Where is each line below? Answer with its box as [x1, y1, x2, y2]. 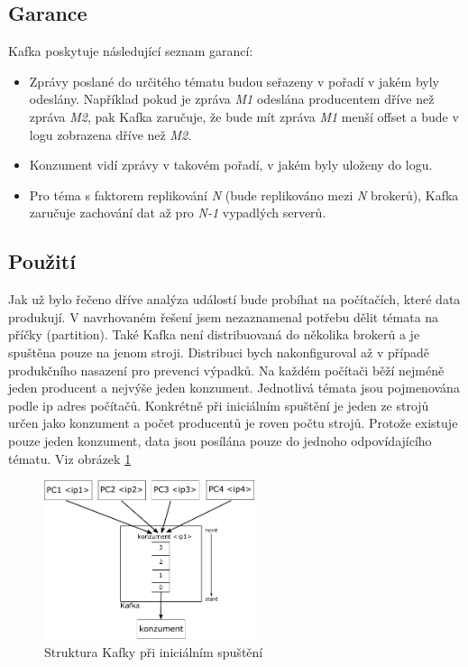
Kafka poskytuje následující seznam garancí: [8, 42, 253, 60]
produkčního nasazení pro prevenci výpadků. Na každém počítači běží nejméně [8, 360, 445, 379]
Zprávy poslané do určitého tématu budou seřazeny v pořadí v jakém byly [29, 71, 439, 90]
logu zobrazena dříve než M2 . [29, 125, 192, 144]
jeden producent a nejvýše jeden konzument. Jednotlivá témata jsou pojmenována [8, 378, 460, 397]
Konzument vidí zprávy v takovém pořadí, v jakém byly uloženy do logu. [29, 155, 433, 174]
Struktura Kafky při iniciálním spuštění [44, 642, 263, 661]
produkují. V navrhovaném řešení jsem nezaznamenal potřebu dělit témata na [8, 307, 439, 326]
